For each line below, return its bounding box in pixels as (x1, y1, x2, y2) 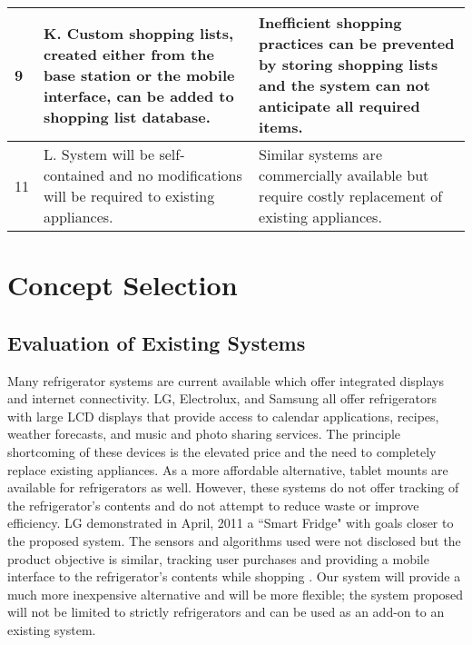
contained (44, 164, 105, 185)
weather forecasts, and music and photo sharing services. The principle (7, 424, 401, 443)
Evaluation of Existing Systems (7, 328, 306, 356)
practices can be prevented (259, 33, 455, 54)
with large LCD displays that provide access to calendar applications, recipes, (7, 406, 439, 425)
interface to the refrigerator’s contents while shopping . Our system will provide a (7, 567, 461, 586)
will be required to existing (44, 185, 215, 206)
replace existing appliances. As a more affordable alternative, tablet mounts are (7, 460, 448, 479)
